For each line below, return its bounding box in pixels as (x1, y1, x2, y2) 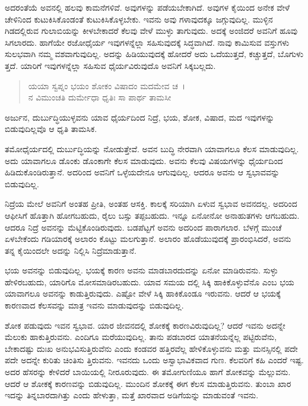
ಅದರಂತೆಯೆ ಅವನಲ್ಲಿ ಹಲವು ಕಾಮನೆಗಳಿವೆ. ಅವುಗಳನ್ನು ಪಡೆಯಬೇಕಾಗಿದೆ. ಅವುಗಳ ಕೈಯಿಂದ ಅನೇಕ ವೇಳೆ (5, 1, 290, 13)
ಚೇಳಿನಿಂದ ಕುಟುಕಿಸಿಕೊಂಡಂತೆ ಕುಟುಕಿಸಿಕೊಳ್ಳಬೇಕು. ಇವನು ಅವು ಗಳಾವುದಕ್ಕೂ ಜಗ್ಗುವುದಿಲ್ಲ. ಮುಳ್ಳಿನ (5, 12, 273, 25)
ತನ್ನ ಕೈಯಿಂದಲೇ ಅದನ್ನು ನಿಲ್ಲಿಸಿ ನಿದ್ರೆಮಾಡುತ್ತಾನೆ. (5, 244, 136, 256)
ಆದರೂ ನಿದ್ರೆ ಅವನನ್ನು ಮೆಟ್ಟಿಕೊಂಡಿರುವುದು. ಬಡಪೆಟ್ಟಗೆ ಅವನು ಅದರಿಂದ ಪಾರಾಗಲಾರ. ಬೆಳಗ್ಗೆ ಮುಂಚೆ (5, 221, 282, 233)
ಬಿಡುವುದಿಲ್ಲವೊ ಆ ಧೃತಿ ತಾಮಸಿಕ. (5, 122, 97, 135)
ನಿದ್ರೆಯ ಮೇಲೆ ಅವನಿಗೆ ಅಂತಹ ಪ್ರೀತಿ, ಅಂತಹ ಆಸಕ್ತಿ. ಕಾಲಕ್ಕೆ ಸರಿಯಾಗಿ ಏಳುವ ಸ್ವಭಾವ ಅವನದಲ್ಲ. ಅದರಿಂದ (5, 197, 297, 210)
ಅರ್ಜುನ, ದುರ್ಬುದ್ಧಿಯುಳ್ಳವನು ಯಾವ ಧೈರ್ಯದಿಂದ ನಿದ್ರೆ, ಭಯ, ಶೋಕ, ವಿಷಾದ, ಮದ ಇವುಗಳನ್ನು (5, 111, 275, 123)
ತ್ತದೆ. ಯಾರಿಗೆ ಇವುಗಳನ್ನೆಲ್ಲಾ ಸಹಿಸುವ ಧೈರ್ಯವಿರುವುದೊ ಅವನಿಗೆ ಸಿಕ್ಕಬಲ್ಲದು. (5, 59, 216, 71)
